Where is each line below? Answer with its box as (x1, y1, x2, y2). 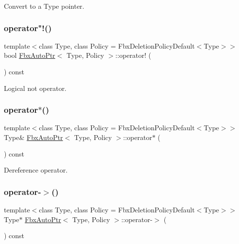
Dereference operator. (4, 165, 68, 175)
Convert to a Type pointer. (4, 1, 84, 11)
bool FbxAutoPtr (4, 50, 55, 60)
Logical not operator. (4, 83, 67, 93)
